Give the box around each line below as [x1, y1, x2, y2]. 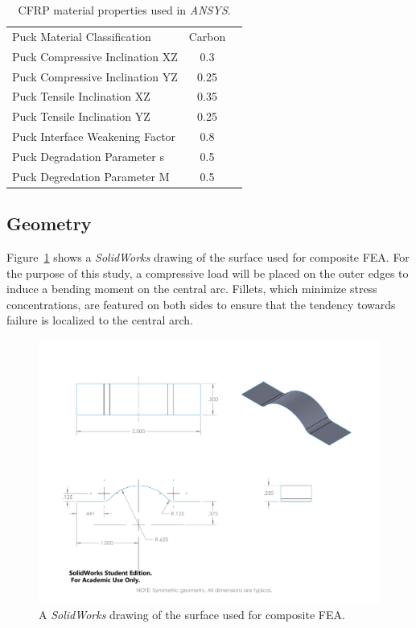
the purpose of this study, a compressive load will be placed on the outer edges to [6, 264, 409, 281]
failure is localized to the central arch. [6, 312, 193, 328]
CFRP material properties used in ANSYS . [18, 2, 231, 18]
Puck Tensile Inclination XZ [12, 88, 150, 105]
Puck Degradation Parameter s [12, 147, 164, 164]
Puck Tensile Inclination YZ [12, 108, 150, 125]
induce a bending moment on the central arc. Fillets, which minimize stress [6, 280, 377, 297]
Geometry [6, 211, 92, 236]
